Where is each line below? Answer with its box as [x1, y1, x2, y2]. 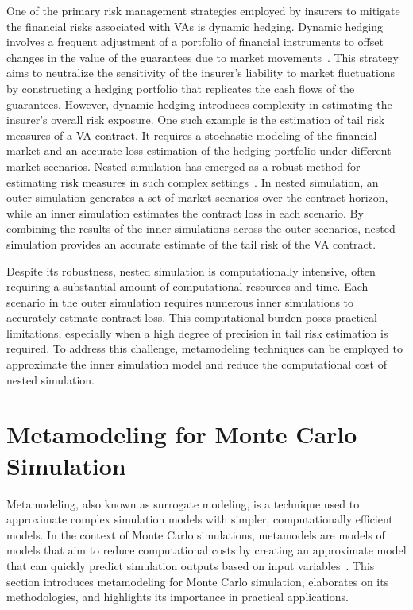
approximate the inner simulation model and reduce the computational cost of [6, 356, 388, 373]
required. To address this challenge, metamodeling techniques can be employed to [6, 340, 403, 357]
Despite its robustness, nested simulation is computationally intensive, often [6, 262, 376, 279]
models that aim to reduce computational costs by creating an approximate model [6, 542, 407, 558]
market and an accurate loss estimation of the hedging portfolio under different [6, 142, 392, 159]
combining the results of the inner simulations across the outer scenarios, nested [6, 220, 396, 237]
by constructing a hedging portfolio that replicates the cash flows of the [6, 79, 355, 96]
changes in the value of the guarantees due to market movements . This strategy [6, 48, 399, 65]
